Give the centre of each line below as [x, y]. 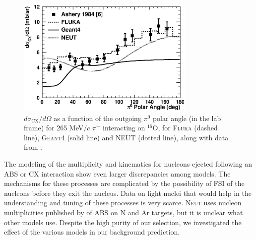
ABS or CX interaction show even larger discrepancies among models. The [117, 173]
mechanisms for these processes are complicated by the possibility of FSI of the [124, 183]
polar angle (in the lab [187, 118]
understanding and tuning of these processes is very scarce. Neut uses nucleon [123, 203]
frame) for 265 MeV [54, 128]
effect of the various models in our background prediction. [92, 232]
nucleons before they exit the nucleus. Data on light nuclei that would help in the [128, 193]
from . [33, 147]
